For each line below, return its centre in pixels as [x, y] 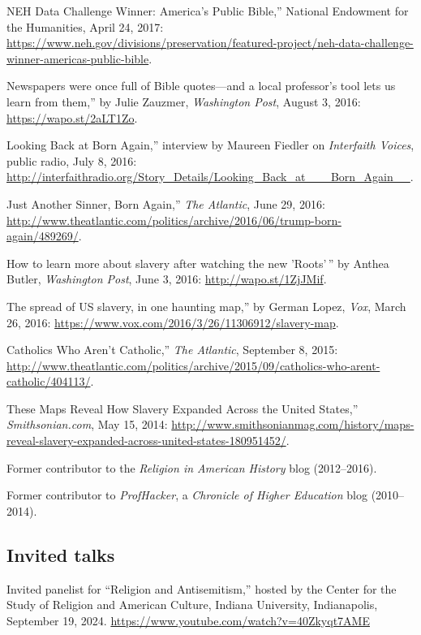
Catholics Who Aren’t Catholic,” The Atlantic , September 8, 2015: [172, 350]
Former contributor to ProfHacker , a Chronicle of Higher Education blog [187, 495]
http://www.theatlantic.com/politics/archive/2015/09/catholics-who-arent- [193, 365]
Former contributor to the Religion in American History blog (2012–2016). [192, 467]
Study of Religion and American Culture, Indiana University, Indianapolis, [192, 605]
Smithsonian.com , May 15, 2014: [87, 424]
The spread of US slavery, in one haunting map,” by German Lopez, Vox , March [206, 306]
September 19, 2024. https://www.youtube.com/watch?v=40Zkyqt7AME [188, 620]
